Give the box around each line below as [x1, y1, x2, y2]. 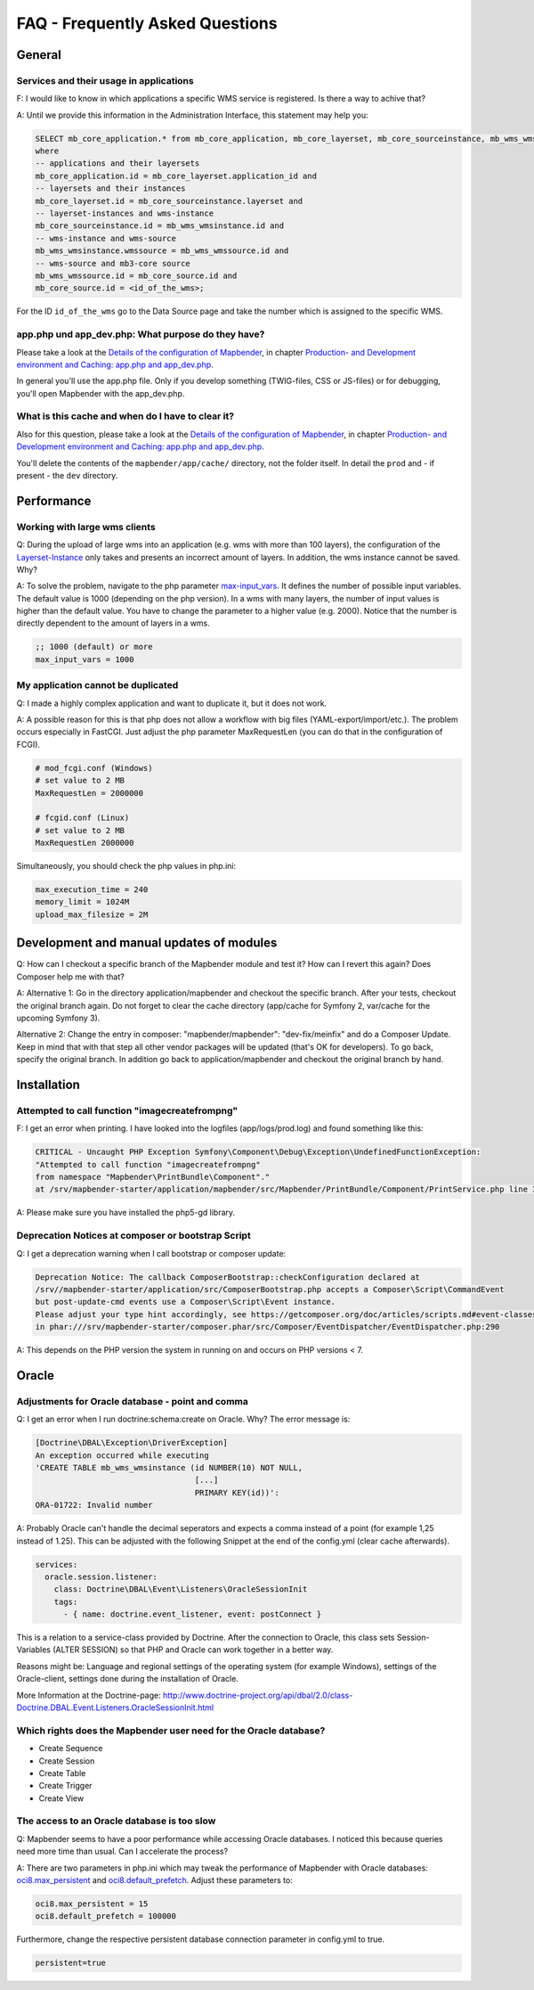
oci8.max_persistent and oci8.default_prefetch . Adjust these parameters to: [16, 1875, 293, 1886]
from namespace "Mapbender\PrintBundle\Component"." [35, 1172, 271, 1182]
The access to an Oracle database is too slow [16, 1814, 216, 1827]
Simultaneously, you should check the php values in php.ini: [16, 861, 236, 872]
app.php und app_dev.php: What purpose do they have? [16, 328, 265, 340]
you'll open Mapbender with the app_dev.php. [16, 388, 185, 398]
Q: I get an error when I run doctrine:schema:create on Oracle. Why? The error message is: [16, 1413, 351, 1425]
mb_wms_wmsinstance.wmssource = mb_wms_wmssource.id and [35, 246, 289, 256]
